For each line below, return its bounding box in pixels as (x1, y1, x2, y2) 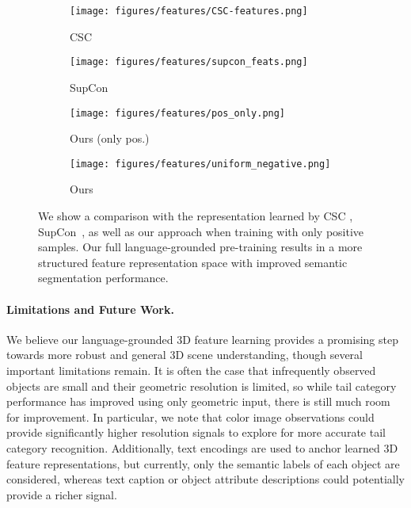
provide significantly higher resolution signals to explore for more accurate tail (6, 424, 386, 441)
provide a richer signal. (6, 486, 117, 502)
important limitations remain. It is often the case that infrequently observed (6, 361, 376, 378)
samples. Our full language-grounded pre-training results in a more (38, 239, 363, 255)
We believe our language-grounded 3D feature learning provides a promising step (6, 330, 398, 347)
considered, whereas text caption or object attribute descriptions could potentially (6, 471, 405, 487)
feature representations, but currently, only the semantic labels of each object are (6, 455, 400, 472)
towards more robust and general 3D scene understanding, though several (6, 346, 363, 363)
